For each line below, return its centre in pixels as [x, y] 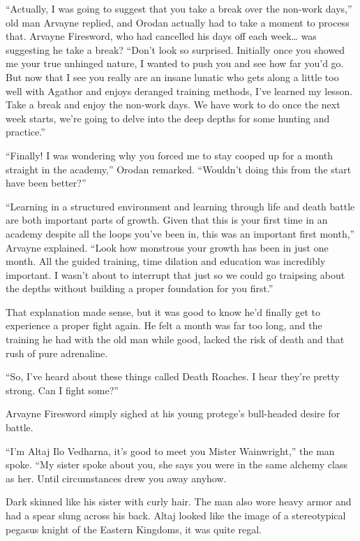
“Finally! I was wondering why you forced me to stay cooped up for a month [170, 155]
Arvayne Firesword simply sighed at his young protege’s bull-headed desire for [173, 413]
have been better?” [46, 183]
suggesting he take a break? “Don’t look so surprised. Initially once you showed [175, 49]
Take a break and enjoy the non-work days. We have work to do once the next [173, 104]
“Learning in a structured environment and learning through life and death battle [180, 206]
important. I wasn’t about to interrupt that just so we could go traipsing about [175, 274]
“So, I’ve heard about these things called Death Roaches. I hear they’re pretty [173, 376]
